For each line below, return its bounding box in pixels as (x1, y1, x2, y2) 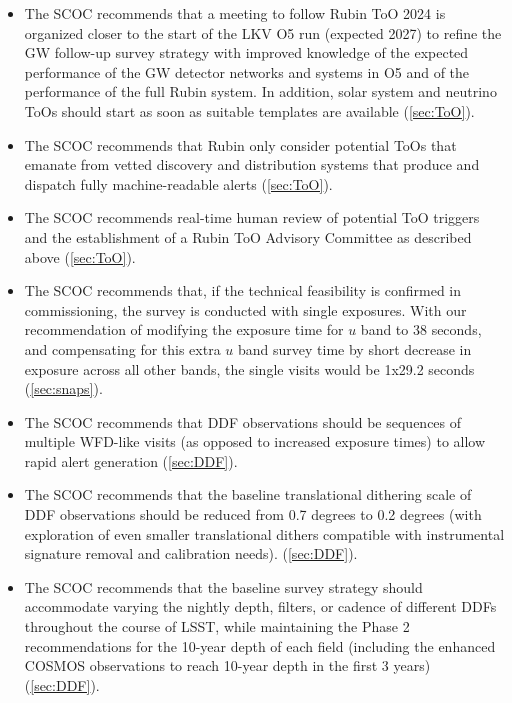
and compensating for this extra (24, 338, 221, 359)
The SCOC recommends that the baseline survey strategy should (24, 576, 423, 597)
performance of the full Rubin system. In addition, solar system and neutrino (24, 81, 497, 102)
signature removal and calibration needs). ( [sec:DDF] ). (24, 543, 358, 564)
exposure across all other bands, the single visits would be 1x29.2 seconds (24, 358, 475, 379)
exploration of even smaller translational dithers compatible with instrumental (24, 523, 505, 544)
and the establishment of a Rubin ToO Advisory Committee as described (24, 226, 472, 247)
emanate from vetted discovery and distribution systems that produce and (24, 154, 480, 175)
